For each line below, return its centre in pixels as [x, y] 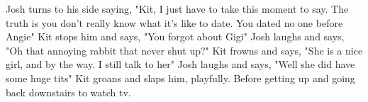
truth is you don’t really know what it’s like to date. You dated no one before [174, 22]
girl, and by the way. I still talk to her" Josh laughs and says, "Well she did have [180, 64]
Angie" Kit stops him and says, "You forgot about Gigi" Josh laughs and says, [175, 36]
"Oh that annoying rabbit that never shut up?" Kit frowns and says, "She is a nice [184, 50]
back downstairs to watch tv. [68, 92]
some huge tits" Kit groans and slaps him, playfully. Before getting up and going [180, 78]
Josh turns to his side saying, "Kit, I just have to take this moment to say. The [177, 8]
